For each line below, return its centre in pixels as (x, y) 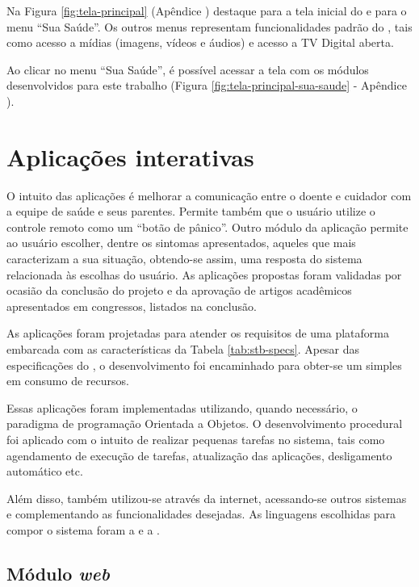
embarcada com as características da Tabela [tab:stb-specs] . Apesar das (183, 349)
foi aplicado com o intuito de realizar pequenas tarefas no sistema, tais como (196, 439)
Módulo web (58, 573)
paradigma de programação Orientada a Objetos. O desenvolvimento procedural (205, 423)
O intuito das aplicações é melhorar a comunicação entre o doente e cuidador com (209, 195)
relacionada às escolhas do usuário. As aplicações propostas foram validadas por (204, 274)
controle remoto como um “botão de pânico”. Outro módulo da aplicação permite (207, 226)
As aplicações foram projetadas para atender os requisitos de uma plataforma (198, 333)
